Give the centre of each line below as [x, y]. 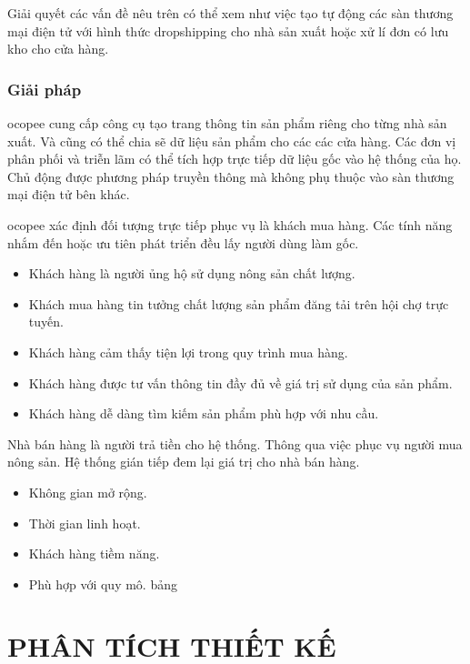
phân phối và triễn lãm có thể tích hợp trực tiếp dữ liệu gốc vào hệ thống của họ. [235, 159]
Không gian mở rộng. [88, 492]
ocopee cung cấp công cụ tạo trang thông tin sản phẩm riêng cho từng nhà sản [227, 123]
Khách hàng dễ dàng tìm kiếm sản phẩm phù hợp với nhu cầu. [204, 413]
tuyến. [46, 322]
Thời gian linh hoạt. [85, 523]
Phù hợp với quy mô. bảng [103, 584]
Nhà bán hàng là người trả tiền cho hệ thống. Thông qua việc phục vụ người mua [235, 443]
